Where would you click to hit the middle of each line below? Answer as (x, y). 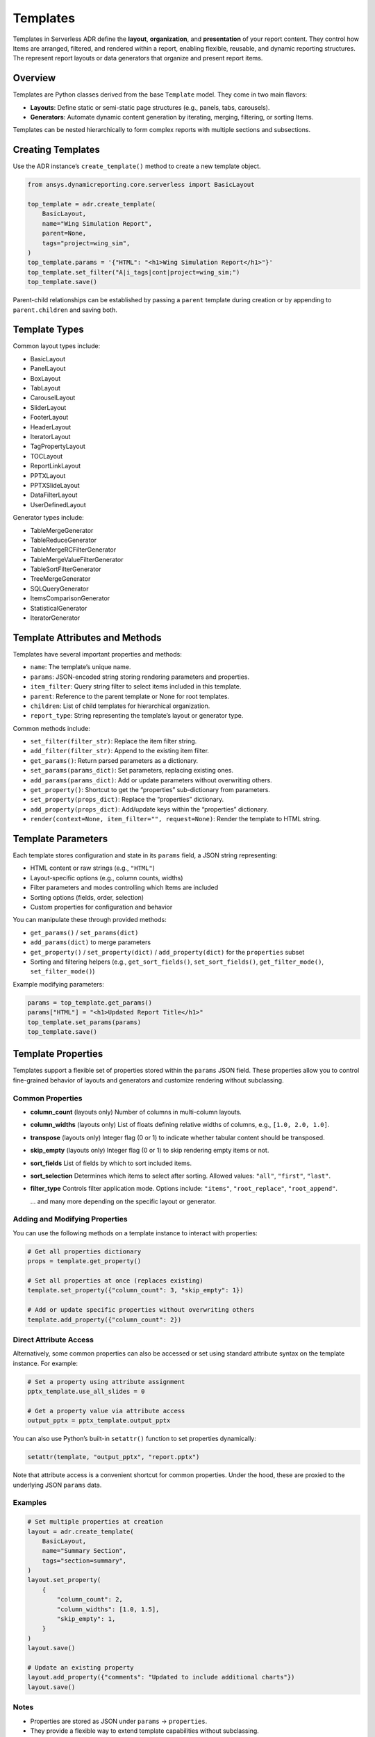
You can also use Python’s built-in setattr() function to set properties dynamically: (135, 1439)
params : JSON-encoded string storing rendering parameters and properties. (140, 677)
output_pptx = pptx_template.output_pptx (99, 1421)
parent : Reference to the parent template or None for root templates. (130, 696)
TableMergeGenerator (62, 530)
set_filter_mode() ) (62, 971)
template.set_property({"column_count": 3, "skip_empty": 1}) (135, 1290)
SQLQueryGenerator (59, 588)
